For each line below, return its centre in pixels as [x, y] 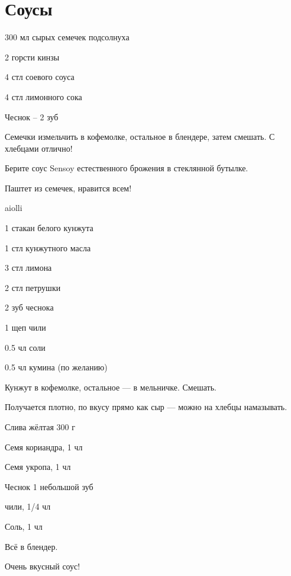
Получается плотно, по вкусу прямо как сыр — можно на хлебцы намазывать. [146, 407]
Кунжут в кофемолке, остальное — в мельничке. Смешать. [111, 387]
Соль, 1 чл [24, 526]
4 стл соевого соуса [40, 77]
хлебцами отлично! [39, 148]
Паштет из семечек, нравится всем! [68, 188]
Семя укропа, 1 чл [38, 467]
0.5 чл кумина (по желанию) [56, 367]
